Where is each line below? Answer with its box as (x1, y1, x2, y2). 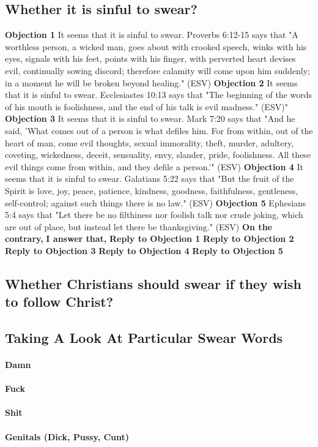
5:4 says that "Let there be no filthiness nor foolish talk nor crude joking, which (5, 208, 303, 221)
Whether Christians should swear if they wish (5, 274, 301, 293)
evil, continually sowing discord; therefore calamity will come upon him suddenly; (5, 64, 310, 77)
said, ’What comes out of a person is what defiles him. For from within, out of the (5, 124, 313, 137)
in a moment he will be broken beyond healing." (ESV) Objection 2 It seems (5, 76, 298, 89)
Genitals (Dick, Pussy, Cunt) (5, 430, 130, 443)
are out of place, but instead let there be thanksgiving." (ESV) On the (5, 220, 272, 233)
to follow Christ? (5, 292, 114, 311)
